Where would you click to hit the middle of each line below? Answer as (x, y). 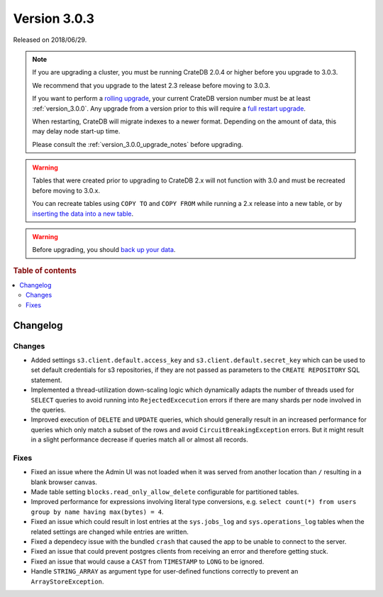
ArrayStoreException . (67, 581)
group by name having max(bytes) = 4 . (98, 512)
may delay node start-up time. (76, 131)
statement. (46, 380)
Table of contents (45, 270)
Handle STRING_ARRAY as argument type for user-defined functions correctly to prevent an (165, 571)
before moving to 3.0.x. (66, 190)
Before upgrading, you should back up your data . (104, 250)
